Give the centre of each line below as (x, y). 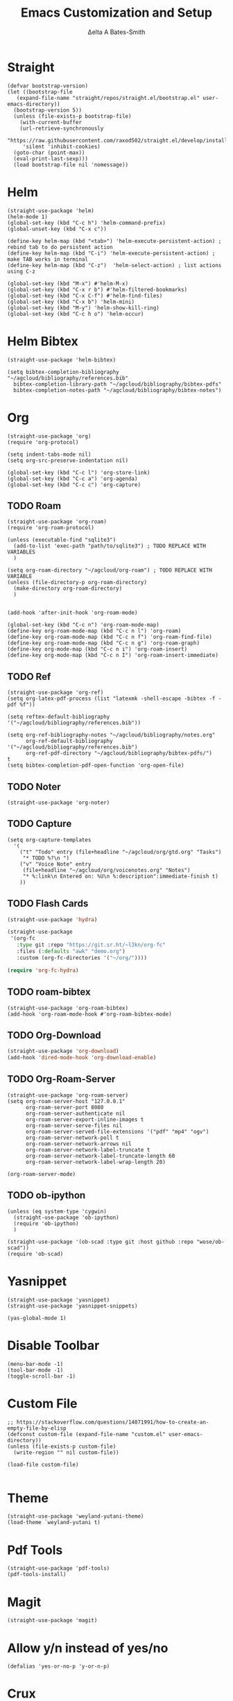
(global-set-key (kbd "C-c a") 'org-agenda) (72, 479)
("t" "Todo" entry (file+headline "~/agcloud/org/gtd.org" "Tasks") (121, 852)
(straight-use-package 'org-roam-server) (68, 1095)
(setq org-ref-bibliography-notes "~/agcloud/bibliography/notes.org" (111, 735)
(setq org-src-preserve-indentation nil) (68, 460)
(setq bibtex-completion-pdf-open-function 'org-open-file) (96, 766)
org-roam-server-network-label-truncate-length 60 (100, 1156)
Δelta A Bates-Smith (116, 32)
